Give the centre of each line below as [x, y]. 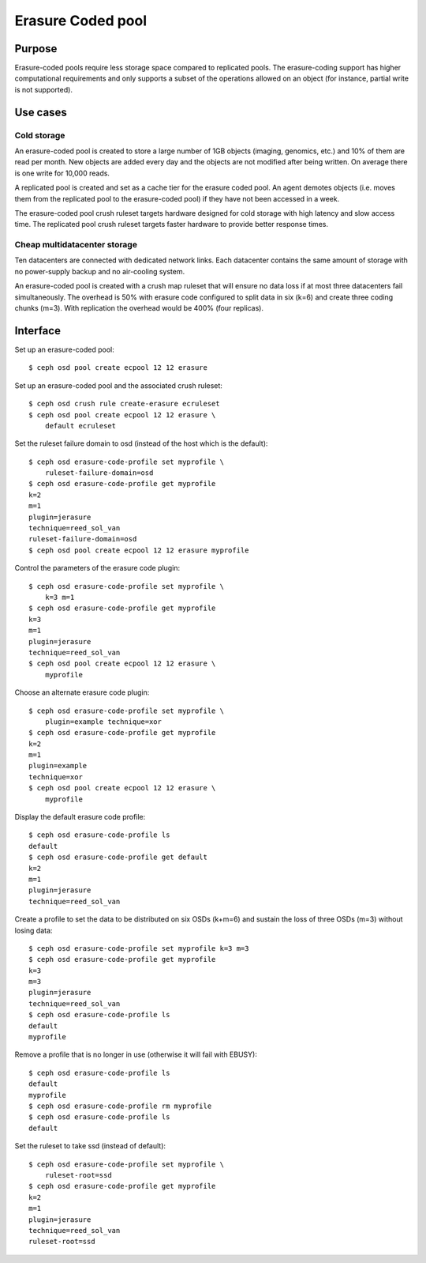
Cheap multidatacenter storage [76, 245]
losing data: [34, 930]
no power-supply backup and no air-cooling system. [100, 271]
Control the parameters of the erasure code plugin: [97, 568]
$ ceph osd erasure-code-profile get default [118, 857]
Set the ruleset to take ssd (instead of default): [90, 1146]
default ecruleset [80, 426]
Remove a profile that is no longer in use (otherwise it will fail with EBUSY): [136, 1054]
